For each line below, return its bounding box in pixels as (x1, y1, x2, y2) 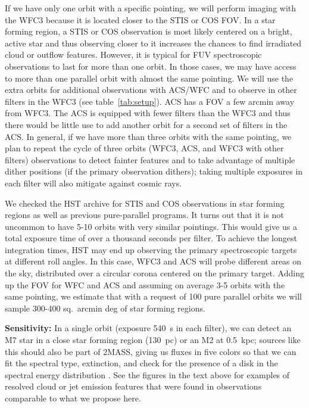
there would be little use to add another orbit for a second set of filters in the (5, 118, 288, 130)
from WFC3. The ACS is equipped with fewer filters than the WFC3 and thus (5, 107, 291, 119)
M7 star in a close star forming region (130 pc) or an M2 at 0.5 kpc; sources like (5, 334, 301, 346)
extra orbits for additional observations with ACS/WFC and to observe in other (5, 83, 297, 96)
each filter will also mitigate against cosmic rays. (5, 176, 182, 189)
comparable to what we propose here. (5, 392, 141, 404)
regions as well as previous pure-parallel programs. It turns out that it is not (5, 208, 284, 221)
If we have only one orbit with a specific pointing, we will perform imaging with (5, 2, 296, 14)
